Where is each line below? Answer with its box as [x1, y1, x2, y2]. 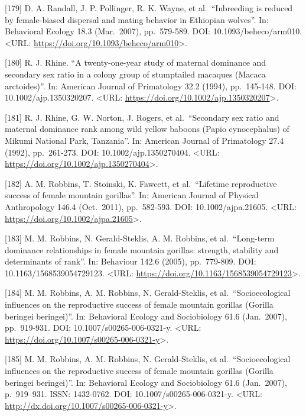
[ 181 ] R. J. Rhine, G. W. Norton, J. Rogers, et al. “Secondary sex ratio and [5, 111, 279, 123]
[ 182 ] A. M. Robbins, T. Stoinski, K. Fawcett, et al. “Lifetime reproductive [5, 177, 277, 189]
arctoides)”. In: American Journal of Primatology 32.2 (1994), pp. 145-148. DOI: [5, 79, 297, 92]
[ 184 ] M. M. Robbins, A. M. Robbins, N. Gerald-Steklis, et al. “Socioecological [5, 286, 291, 299]
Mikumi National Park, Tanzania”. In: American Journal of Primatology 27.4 [5, 134, 284, 146]
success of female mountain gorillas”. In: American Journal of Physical [5, 189, 259, 201]
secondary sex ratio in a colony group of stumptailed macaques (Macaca [5, 67, 266, 80]
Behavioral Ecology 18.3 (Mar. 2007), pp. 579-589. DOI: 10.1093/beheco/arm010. [5, 25, 302, 37]
